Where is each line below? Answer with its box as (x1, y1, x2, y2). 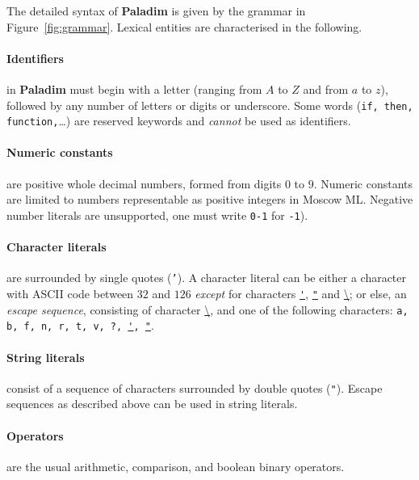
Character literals (6, 238, 107, 255)
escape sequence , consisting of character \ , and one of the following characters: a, (6, 301, 409, 318)
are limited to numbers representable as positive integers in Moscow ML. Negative (6, 191, 413, 208)
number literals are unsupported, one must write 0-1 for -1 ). (6, 206, 308, 223)
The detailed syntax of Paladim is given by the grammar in (6, 2, 306, 19)
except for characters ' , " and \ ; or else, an (195, 284, 407, 301)
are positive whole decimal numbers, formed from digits (6, 175, 282, 192)
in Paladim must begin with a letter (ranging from (6, 80, 262, 97)
